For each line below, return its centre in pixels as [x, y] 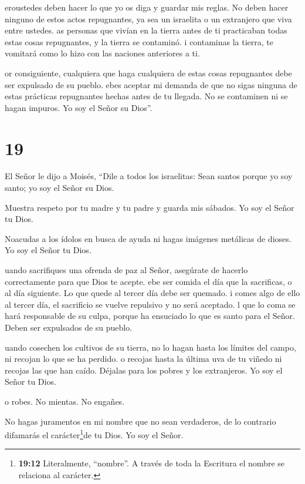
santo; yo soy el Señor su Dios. [60, 188]
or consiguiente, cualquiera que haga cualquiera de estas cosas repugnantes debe [148, 73]
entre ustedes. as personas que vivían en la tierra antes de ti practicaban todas [146, 30]
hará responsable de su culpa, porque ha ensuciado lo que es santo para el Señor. [150, 316]
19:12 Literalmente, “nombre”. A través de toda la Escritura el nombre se [151, 463]
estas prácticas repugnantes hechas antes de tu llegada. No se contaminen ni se [146, 96]
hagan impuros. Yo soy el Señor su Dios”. [79, 107]
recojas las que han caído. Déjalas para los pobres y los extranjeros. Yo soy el [144, 370]
